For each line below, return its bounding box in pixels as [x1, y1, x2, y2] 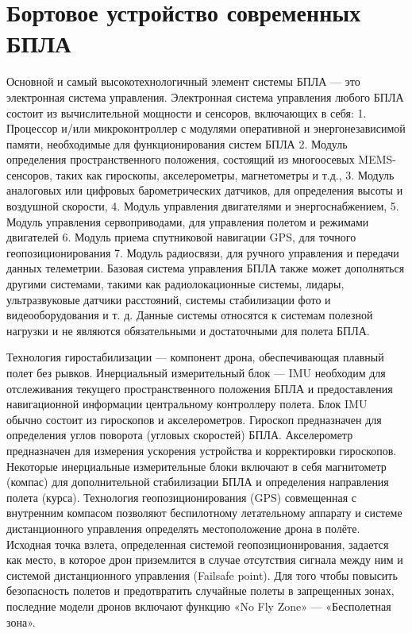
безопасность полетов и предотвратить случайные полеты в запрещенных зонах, [6, 582, 395, 599]
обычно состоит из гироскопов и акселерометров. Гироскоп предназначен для [6, 411, 382, 427]
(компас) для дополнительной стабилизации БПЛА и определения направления [6, 473, 389, 490]
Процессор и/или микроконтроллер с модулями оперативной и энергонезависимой [6, 120, 406, 137]
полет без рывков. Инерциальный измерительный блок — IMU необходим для [6, 365, 386, 380]
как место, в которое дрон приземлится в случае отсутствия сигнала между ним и [6, 551, 403, 568]
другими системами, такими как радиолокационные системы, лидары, [6, 276, 345, 292]
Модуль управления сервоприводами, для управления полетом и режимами [6, 213, 369, 230]
